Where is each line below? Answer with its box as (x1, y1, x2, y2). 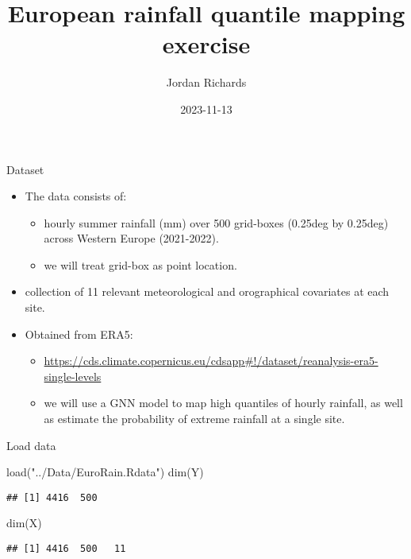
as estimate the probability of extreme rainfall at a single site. (44, 410, 345, 427)
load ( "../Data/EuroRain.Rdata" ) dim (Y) (6, 464, 204, 480)
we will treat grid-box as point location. (44, 256, 237, 273)
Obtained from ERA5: (25, 325, 133, 342)
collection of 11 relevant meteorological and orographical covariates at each (25, 283, 390, 300)
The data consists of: (25, 188, 127, 204)
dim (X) (6, 514, 42, 531)
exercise (162, 28, 251, 60)
